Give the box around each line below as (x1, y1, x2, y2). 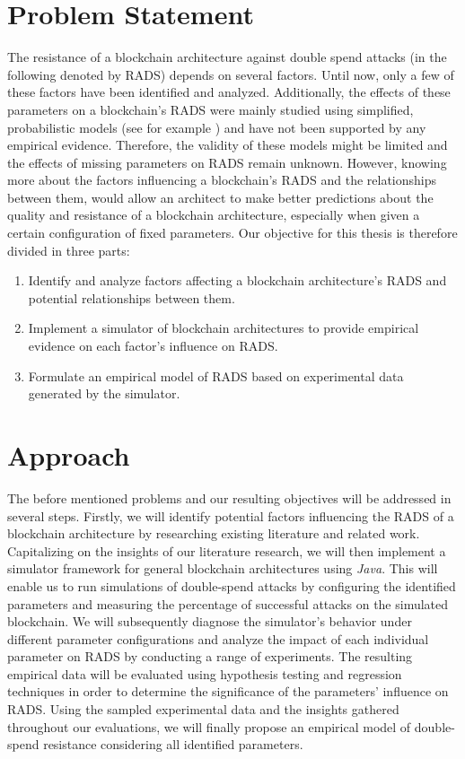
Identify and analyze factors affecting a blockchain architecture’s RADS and (28, 271, 447, 290)
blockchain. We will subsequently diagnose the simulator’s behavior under (7, 612, 412, 631)
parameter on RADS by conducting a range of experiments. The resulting (7, 647, 413, 666)
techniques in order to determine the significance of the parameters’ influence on (7, 682, 449, 701)
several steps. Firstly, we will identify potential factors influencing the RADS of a (7, 506, 454, 525)
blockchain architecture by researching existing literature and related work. (7, 524, 420, 543)
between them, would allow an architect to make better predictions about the (7, 188, 434, 206)
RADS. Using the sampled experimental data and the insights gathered (7, 700, 399, 719)
